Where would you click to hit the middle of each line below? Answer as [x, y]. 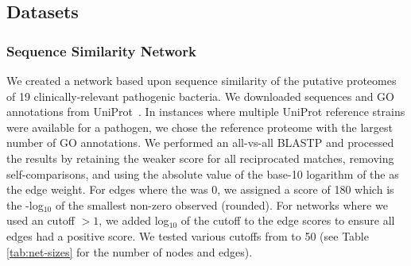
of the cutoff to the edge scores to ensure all [288, 220]
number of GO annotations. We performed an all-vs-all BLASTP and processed [200, 143]
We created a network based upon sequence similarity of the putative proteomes [202, 80]
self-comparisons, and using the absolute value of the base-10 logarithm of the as [203, 173]
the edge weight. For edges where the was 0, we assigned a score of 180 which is [200, 189]
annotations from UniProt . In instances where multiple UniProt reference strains [206, 112]
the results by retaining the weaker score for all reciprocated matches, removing [200, 158]
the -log [25, 204]
